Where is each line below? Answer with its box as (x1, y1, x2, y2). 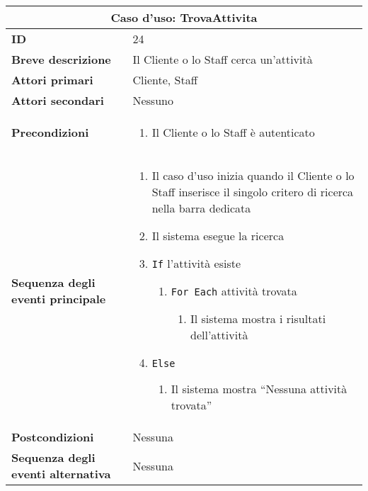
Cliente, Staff (132, 72, 198, 88)
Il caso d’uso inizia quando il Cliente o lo (151, 167, 355, 184)
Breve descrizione (11, 51, 111, 67)
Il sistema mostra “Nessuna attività (171, 380, 347, 397)
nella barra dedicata (151, 200, 251, 216)
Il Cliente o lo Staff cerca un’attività (132, 51, 313, 67)
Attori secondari (11, 92, 104, 108)
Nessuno (132, 92, 173, 108)
